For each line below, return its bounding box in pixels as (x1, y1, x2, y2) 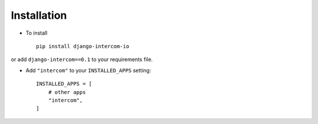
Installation (11, 9, 67, 22)
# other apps (48, 89, 86, 95)
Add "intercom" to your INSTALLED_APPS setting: (25, 66, 151, 73)
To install (25, 29, 48, 36)
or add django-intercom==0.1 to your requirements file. (11, 56, 153, 63)
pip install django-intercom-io (36, 43, 130, 49)
